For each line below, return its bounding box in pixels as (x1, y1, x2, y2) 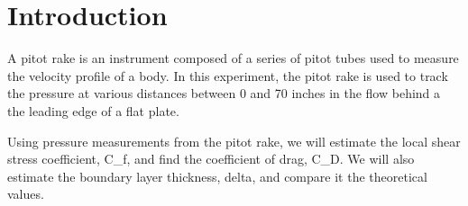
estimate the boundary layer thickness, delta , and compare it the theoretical (7, 166, 427, 185)
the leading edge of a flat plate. (7, 101, 179, 120)
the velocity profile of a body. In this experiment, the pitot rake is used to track (7, 66, 448, 85)
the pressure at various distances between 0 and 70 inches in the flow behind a (7, 84, 441, 103)
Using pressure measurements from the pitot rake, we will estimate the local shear (7, 131, 461, 150)
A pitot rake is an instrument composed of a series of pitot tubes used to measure (7, 49, 459, 67)
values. (7, 184, 44, 203)
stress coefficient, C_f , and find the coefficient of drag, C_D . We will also (7, 149, 415, 168)
